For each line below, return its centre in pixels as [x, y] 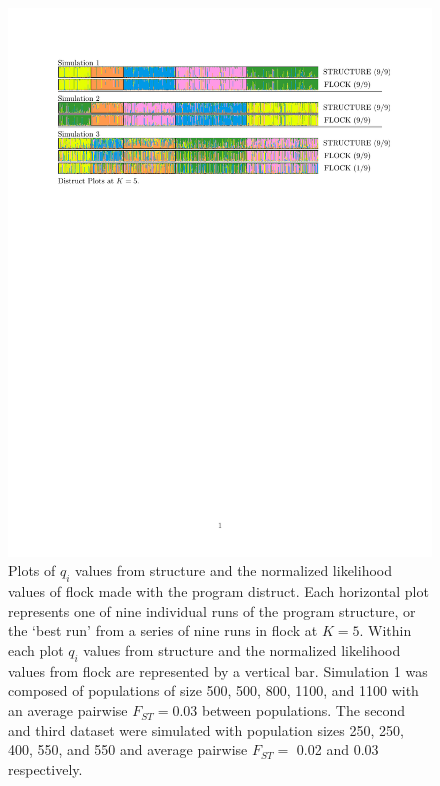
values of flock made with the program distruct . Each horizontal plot [218, 591]
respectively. [45, 768]
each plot [36, 650]
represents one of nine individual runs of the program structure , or [212, 610]
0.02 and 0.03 [337, 749]
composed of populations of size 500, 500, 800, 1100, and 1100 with [213, 690]
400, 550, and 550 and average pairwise [128, 749]
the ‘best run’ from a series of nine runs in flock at [163, 630]
